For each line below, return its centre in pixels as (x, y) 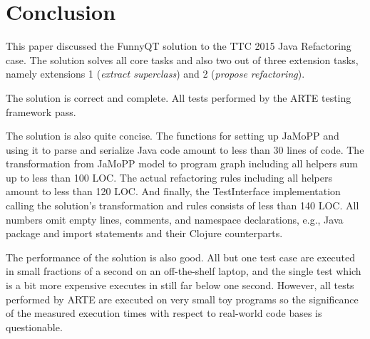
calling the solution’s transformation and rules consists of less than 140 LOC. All (183, 205)
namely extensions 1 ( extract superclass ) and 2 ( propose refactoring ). (155, 74)
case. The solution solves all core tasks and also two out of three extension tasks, (182, 59)
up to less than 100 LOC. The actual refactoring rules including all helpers (169, 177)
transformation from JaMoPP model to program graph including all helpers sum (182, 163)
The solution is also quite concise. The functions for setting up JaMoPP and (173, 136)
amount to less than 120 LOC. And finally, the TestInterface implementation (173, 191)
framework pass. (41, 111)
